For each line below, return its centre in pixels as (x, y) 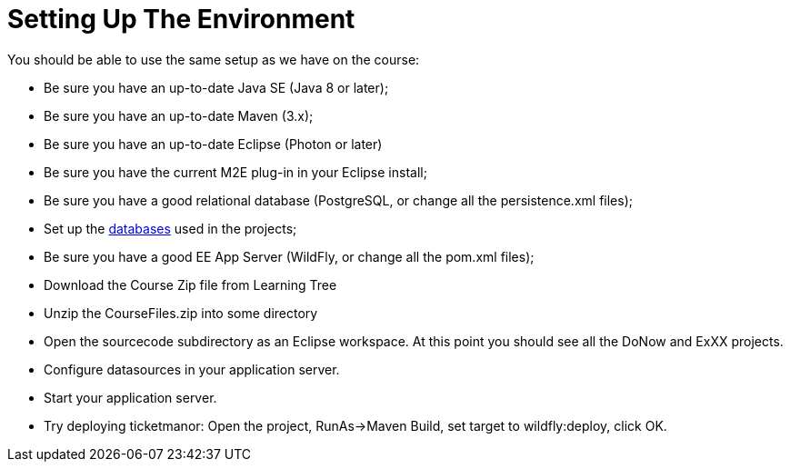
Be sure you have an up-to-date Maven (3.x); (179, 115)
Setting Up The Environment (181, 19)
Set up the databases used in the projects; (170, 228)
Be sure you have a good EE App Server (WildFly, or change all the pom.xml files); (289, 256)
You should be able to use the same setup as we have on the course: (214, 59)
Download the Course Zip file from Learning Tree (190, 284)
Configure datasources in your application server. (192, 369)
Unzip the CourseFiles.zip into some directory (181, 313)
